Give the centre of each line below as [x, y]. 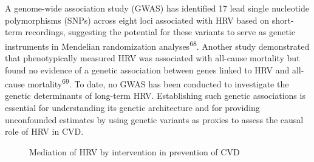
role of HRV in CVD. [44, 131]
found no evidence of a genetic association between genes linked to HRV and [147, 69]
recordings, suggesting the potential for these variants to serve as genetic [160, 32]
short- [283, 20]
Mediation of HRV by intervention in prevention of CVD [135, 151]
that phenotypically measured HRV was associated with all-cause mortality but [152, 58]
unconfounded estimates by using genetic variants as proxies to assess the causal [154, 119]
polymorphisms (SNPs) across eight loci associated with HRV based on [137, 20]
